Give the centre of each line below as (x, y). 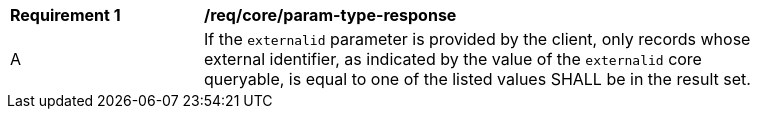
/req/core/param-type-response (330, 15)
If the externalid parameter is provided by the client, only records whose (477, 39)
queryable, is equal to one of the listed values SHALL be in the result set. (477, 79)
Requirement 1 (65, 15)
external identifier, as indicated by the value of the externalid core (453, 59)
